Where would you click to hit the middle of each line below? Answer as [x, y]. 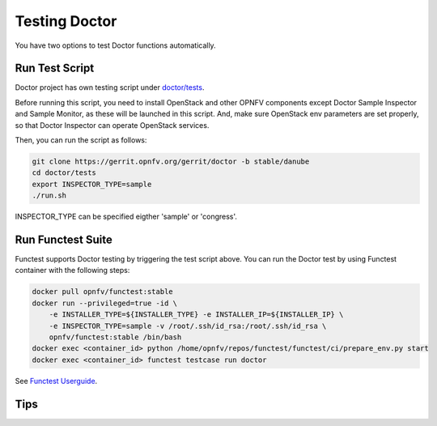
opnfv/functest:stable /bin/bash [115, 337]
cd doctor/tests [64, 173]
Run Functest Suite [64, 239]
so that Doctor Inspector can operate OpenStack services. [112, 125]
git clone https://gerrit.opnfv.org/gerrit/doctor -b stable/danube [171, 162]
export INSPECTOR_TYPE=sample [92, 184]
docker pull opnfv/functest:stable [102, 292]
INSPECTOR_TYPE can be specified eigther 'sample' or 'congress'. [126, 217]
